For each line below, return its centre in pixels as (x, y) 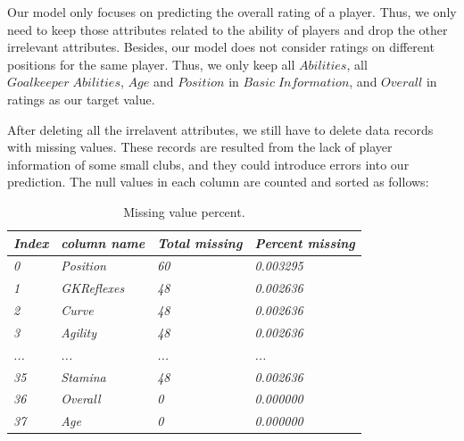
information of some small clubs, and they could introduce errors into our (208, 164)
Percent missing (305, 242)
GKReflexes (93, 288)
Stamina (83, 376)
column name (103, 242)
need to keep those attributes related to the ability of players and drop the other (228, 29)
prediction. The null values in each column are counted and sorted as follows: (218, 182)
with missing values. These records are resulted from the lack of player (200, 147)
